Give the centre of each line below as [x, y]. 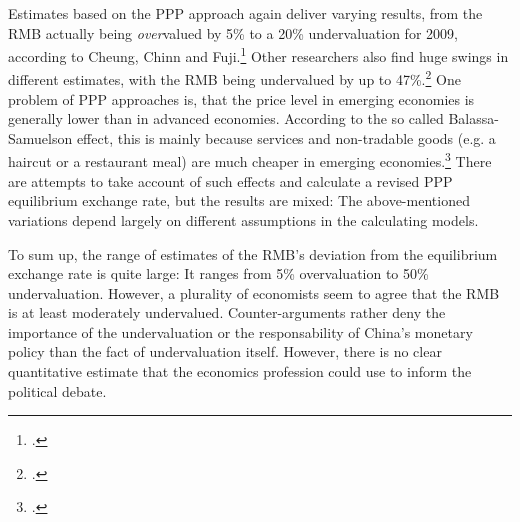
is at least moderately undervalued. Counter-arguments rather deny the [227, 312]
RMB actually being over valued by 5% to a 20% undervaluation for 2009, [233, 32]
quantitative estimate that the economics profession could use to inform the [240, 371]
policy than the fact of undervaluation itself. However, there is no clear [225, 351]
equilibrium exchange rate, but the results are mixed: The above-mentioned [239, 200]
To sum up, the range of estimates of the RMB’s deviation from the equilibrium [253, 253]
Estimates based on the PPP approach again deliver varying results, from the [245, 13]
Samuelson [40, 137]
